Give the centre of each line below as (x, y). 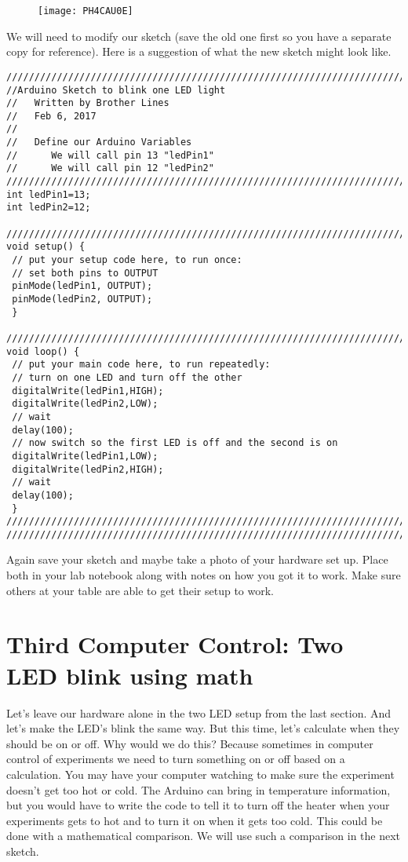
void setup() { (46, 247)
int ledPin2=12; (49, 208)
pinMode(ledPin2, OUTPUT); (82, 299)
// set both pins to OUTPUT (85, 273)
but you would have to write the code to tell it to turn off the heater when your (198, 805)
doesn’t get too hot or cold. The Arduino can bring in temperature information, (199, 789)
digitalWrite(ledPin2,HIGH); (88, 469)
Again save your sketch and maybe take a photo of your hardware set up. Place (197, 559)
